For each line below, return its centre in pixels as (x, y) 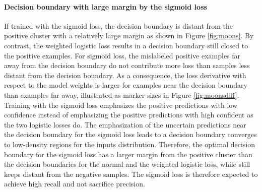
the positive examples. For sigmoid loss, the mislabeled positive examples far (122, 55)
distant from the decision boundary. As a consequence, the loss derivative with (125, 75)
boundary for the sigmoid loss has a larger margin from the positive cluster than (128, 154)
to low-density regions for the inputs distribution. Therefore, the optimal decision (130, 144)
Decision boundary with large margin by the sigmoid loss (106, 6)
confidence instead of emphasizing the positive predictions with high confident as (129, 115)
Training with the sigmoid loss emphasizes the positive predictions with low (121, 105)
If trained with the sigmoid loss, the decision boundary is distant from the (119, 25)
